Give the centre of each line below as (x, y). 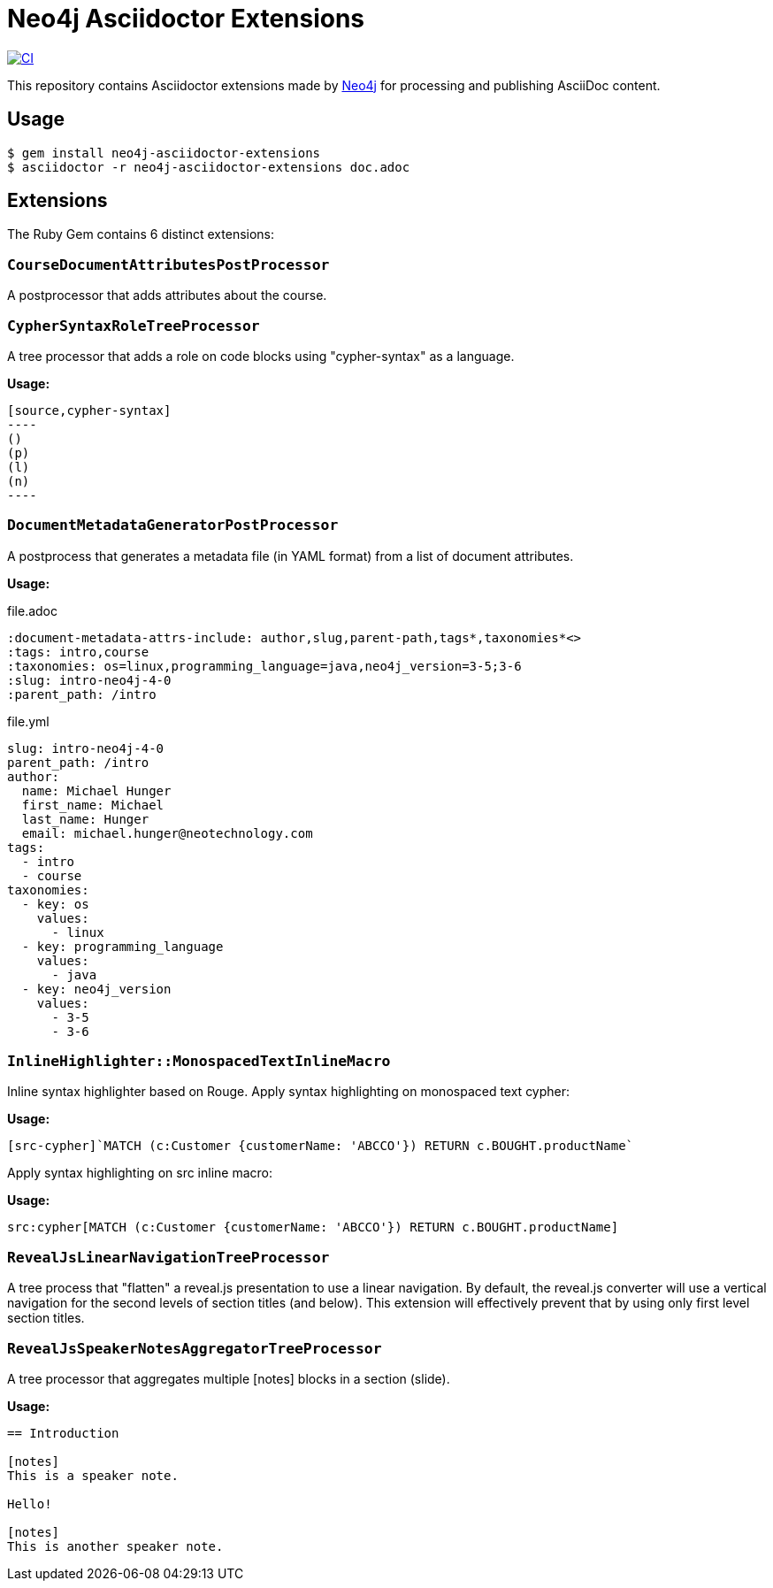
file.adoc (32, 610)
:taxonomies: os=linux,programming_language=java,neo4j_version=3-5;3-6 (264, 666)
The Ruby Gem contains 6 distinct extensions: (141, 234)
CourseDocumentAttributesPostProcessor (168, 265)
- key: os (55, 904)
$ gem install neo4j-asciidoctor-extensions (164, 153)
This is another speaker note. (115, 1546)
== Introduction (63, 1433)
